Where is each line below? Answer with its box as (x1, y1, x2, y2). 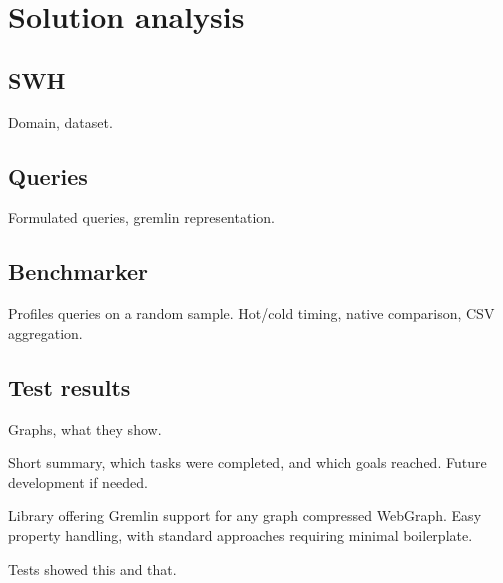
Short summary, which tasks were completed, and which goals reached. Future (8, 452, 487, 473)
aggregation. (8, 322, 83, 343)
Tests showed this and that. (8, 558, 177, 579)
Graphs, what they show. (8, 418, 162, 439)
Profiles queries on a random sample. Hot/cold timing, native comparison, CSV (8, 303, 495, 324)
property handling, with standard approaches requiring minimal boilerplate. (8, 524, 473, 545)
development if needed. (8, 471, 148, 492)
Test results (8, 371, 131, 402)
